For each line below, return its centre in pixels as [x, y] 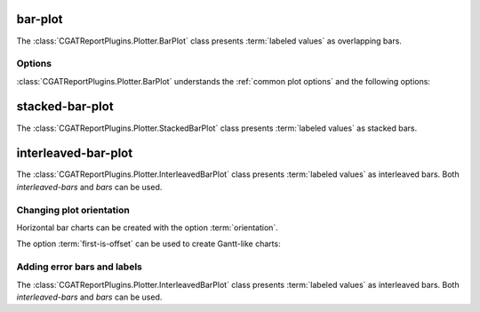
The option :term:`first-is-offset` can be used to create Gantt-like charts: [148, 244]
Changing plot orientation [73, 210]
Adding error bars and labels [79, 267]
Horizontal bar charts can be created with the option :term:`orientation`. [148, 228]
